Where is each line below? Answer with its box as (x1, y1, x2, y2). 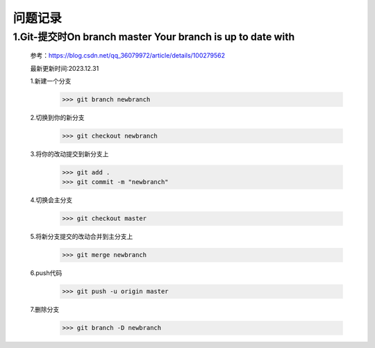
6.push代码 (30, 269, 62, 277)
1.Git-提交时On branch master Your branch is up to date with (12, 31, 295, 43)
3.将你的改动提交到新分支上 (30, 149, 109, 158)
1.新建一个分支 (30, 76, 72, 85)
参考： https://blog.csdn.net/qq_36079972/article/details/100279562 (30, 51, 226, 60)
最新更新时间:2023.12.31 (30, 64, 99, 72)
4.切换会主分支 (30, 196, 73, 204)
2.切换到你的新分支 (30, 113, 85, 122)
